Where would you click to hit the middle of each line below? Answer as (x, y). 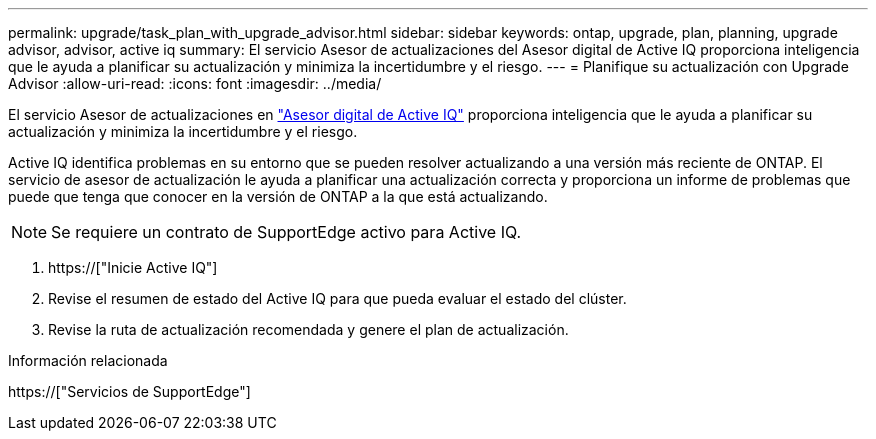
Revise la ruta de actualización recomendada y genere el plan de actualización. (308, 329)
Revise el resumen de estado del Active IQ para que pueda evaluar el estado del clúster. (337, 298)
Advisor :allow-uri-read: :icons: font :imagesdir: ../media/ (195, 83)
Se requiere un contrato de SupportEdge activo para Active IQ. (286, 232)
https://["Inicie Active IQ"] (133, 267)
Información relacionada (88, 360)
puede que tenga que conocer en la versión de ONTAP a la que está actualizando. (278, 196)
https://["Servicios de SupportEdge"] (129, 391)
